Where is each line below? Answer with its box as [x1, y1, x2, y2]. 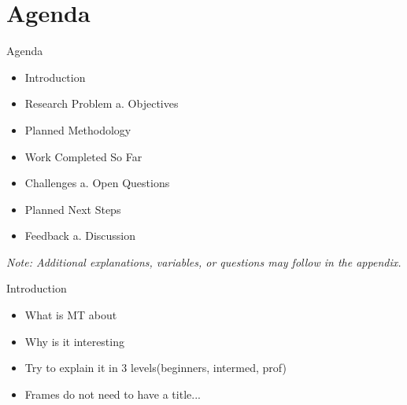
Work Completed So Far [24, 148, 142, 164]
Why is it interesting [24, 333, 124, 349]
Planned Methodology [24, 121, 131, 138]
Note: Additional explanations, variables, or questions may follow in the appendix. [6, 253, 401, 270]
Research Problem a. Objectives [24, 95, 179, 112]
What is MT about [24, 307, 117, 323]
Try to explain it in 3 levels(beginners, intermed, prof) [24, 359, 287, 376]
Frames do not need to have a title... [24, 385, 201, 402]
